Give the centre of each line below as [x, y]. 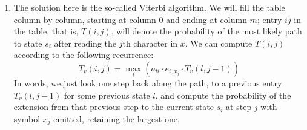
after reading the [85, 43]
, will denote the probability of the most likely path [206, 31]
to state [28, 43]
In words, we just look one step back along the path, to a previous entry [148, 83]
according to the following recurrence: [84, 55]
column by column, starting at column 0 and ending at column [130, 19]
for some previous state [107, 95]
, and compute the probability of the [223, 95]
